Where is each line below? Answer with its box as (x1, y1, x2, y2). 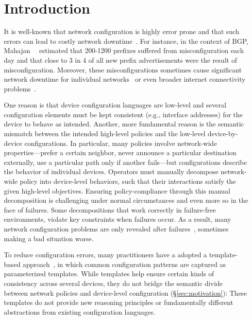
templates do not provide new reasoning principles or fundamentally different (4, 297, 234, 307)
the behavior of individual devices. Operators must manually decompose (4, 166, 218, 177)
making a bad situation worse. (4, 233, 94, 243)
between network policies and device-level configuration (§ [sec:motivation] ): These (4, 287, 247, 298)
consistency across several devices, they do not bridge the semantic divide (4, 278, 223, 288)
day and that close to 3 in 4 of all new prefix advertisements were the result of (4, 54, 237, 65)
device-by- (207, 128, 238, 139)
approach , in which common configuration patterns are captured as (22, 259, 226, 269)
